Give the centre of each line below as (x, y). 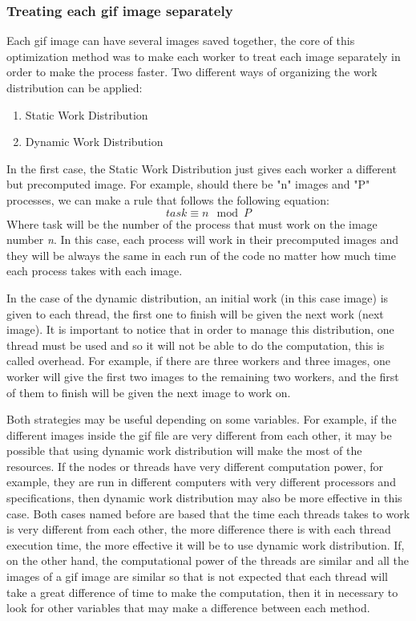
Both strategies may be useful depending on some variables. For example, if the (202, 419)
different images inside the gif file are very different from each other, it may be (199, 434)
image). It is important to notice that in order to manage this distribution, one (200, 329)
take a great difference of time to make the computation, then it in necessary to (202, 592)
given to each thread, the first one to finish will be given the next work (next (195, 313)
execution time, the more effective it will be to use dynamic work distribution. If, (206, 544)
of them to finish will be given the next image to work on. (149, 392)
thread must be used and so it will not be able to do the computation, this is (196, 345)
